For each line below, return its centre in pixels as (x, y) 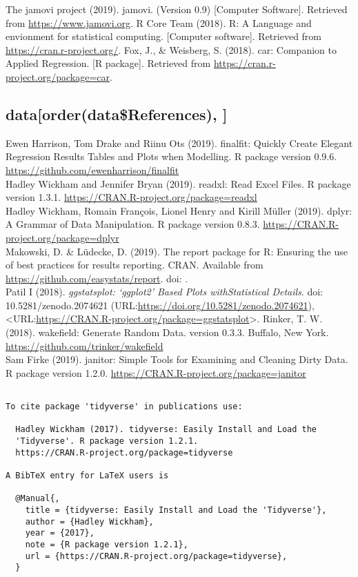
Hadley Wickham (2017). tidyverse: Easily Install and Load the (166, 430)
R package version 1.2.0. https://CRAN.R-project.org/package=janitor (156, 372)
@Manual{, (38, 499)
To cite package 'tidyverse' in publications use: (124, 407)
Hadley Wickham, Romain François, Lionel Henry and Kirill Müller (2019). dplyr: (179, 210)
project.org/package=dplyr (62, 237)
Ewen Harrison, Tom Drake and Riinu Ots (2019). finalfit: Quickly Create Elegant (179, 143)
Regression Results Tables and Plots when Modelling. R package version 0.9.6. (171, 156)
